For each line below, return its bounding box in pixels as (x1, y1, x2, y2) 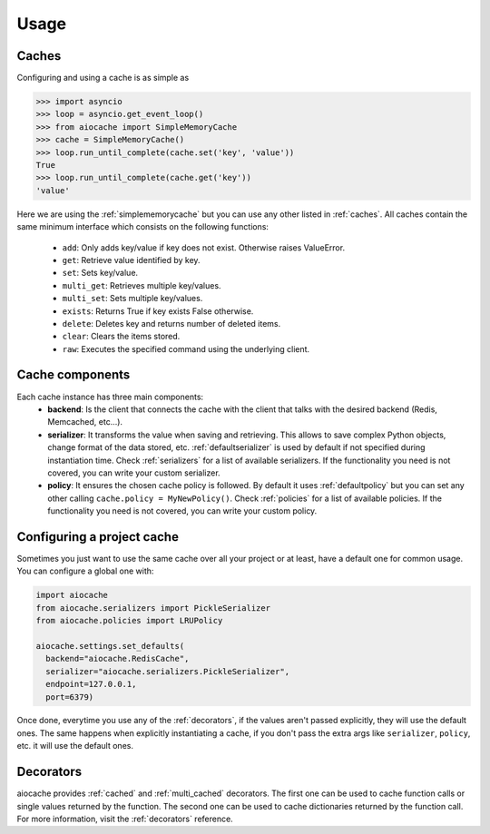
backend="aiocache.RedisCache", (45, 653, 190, 664)
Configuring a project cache (16, 529, 179, 545)
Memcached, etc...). (47, 417, 122, 427)
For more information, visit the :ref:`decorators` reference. (16, 813, 233, 824)
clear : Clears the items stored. (62, 331, 181, 342)
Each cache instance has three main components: (16, 391, 204, 402)
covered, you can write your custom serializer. (47, 467, 221, 478)
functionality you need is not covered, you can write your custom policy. (47, 505, 318, 516)
